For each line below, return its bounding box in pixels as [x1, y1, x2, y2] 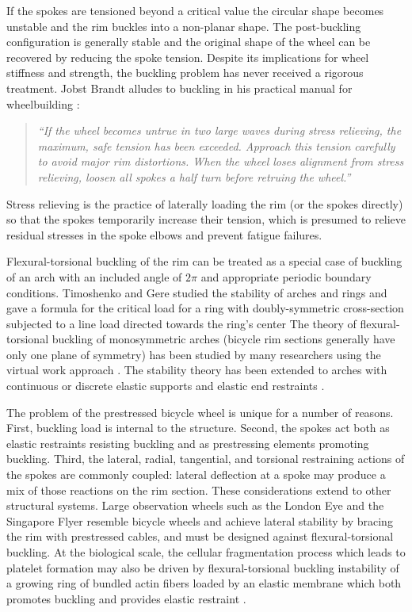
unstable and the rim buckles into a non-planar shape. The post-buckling [6, 17, 361, 34]
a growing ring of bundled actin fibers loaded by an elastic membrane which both [6, 575, 402, 591]
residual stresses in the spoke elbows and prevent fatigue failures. [6, 226, 322, 243]
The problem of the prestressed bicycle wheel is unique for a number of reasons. [6, 404, 394, 420]
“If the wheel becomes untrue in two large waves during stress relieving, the [37, 122, 402, 139]
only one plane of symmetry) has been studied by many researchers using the [6, 346, 381, 362]
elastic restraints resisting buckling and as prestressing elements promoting [6, 434, 369, 451]
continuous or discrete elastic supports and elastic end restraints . [6, 377, 325, 394]
